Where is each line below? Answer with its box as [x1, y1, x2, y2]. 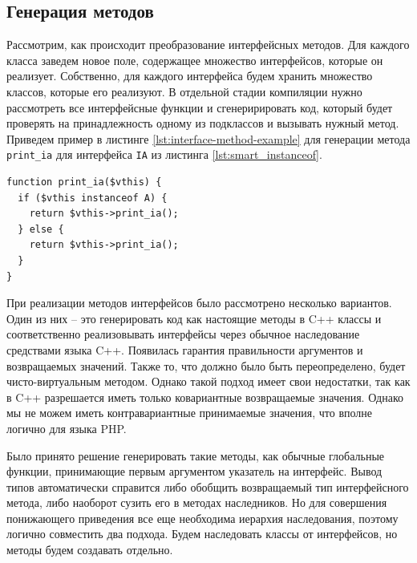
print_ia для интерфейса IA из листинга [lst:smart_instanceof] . [6, 146, 322, 163]
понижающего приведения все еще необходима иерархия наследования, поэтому [6, 509, 399, 526]
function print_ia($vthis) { [6, 176, 162, 188]
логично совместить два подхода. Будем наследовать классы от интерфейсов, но [6, 525, 398, 542]
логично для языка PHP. [6, 419, 127, 436]
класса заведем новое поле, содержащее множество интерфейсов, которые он [6, 51, 383, 68]
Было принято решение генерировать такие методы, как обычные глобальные [6, 447, 385, 464]
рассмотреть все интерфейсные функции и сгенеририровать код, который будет [6, 99, 393, 115]
